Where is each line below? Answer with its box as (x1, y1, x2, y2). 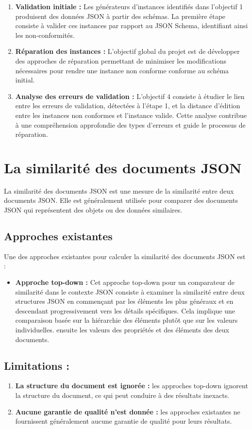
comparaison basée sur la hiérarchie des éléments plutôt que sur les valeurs (15, 315, 238, 325)
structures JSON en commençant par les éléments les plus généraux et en (15, 296, 234, 306)
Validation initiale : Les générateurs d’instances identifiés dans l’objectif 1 (15, 1, 243, 11)
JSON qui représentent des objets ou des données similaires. (4, 205, 183, 215)
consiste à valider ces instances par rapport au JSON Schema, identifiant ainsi (15, 20, 248, 31)
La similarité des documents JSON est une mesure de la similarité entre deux (4, 185, 234, 196)
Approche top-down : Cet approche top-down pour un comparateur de (15, 277, 235, 287)
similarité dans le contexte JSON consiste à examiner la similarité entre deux (15, 286, 245, 297)
